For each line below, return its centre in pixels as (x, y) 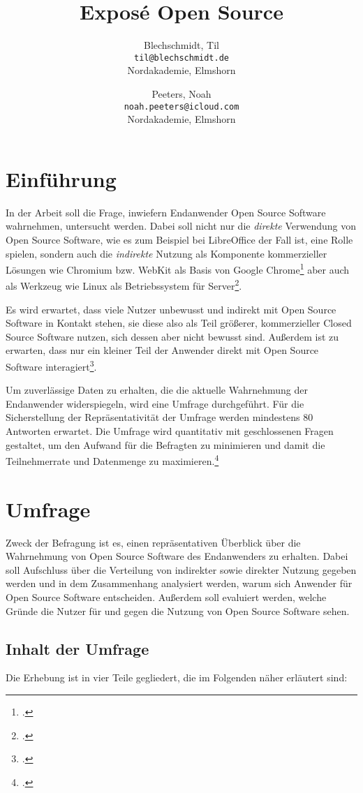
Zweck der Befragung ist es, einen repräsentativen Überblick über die (153, 542)
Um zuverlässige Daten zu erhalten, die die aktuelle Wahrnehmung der (157, 390)
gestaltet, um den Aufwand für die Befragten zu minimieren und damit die (165, 444)
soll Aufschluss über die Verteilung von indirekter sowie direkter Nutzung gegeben (181, 569)
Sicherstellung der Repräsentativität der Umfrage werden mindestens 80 (160, 417)
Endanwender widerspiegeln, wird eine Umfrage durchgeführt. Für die (155, 403)
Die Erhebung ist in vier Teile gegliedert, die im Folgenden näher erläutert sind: (177, 677)
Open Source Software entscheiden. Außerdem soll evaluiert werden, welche (166, 596)
